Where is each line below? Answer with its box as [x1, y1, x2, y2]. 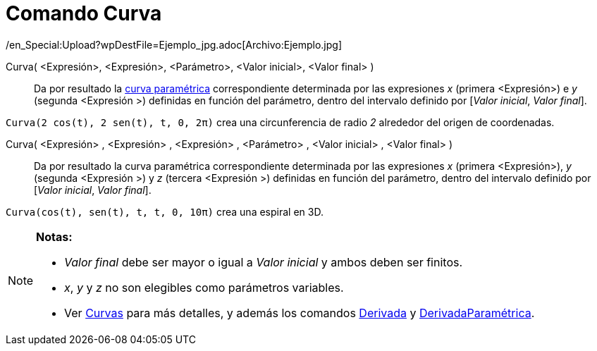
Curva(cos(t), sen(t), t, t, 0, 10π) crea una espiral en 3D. [6, 205, 324, 218]
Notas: [36, 229, 73, 244]
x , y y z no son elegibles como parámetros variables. [64, 280, 344, 295]
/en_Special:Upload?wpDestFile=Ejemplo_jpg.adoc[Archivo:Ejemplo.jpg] [6, 38, 342, 51]
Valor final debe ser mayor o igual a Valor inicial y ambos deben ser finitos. [64, 254, 463, 269]
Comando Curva [6, 1, 162, 25]
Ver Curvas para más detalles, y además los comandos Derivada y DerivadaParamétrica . [64, 305, 535, 320]
